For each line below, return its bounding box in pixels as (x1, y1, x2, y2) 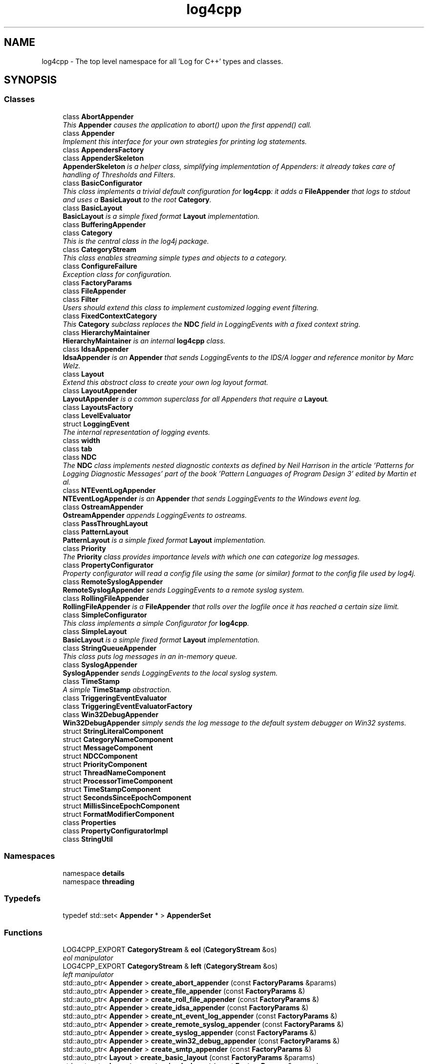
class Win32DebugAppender (63, 710, 159, 719)
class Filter (63, 295, 99, 303)
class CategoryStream (63, 245, 136, 254)
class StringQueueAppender (63, 643, 157, 652)
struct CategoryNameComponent (63, 735, 173, 744)
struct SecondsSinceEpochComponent (63, 793, 192, 802)
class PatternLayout (63, 527, 128, 536)
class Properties (63, 818, 116, 827)
